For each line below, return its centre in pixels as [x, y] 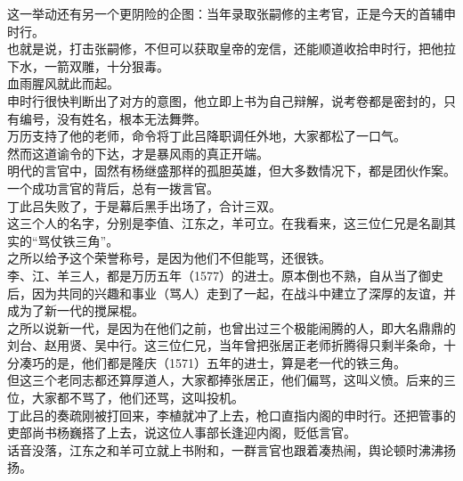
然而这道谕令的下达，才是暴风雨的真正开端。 [138, 153]
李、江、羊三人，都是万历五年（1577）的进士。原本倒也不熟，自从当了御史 [225, 275]
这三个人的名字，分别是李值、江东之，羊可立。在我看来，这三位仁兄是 [213, 223]
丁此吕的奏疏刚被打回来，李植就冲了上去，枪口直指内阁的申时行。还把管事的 [231, 415]
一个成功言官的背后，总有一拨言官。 [113, 188]
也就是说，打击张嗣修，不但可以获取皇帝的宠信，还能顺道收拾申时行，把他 [225, 49]
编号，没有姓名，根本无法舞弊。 [113, 118]
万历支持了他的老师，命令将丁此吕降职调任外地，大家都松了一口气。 [207, 136]
